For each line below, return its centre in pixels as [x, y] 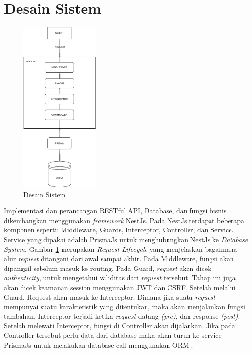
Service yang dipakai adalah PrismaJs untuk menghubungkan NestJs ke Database [126, 239]
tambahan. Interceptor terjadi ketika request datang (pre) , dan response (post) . [122, 316]
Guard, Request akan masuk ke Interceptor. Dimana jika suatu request [110, 297]
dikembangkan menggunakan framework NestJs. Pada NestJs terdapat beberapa [124, 220]
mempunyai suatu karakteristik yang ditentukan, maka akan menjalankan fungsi [125, 306]
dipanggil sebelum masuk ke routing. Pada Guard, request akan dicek [108, 268]
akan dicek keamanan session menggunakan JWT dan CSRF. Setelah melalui [120, 287]
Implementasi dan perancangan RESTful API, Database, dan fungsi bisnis [115, 211]
